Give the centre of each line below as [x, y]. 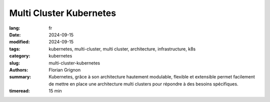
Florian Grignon [65, 69]
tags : [15, 49]
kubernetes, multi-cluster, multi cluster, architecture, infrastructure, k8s [122, 49]
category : [20, 56]
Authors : [19, 69]
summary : [20, 77]
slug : [14, 63]
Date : [15, 34]
